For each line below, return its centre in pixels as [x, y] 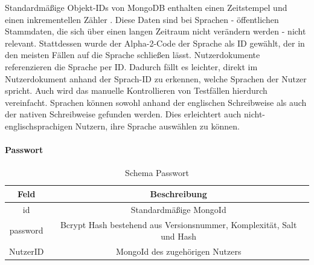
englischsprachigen [39, 126]
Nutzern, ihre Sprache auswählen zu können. [157, 126]
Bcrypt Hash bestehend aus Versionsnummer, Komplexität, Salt [178, 224]
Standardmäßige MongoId [178, 209]
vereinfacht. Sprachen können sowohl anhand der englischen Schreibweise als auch [156, 102]
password [26, 230]
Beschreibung [178, 193]
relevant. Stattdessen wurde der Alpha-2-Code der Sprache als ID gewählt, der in [155, 43]
